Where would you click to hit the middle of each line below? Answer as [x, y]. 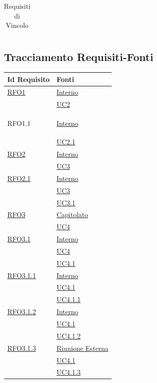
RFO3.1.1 [22, 275]
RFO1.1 [19, 123]
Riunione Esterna [82, 348]
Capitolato [72, 214]
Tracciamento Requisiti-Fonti [79, 56]
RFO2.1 [19, 178]
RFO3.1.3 [22, 348]
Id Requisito [29, 79]
